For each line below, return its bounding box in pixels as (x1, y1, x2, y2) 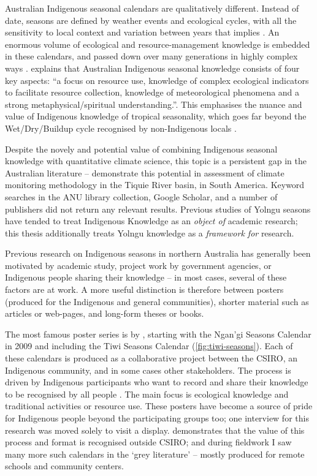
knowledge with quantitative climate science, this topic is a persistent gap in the (5, 154, 307, 167)
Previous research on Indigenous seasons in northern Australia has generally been (5, 247, 311, 260)
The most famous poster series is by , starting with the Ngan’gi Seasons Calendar (5, 327, 311, 340)
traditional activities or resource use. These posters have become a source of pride (5, 399, 313, 412)
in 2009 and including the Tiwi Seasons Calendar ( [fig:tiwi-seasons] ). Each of (5, 339, 293, 352)
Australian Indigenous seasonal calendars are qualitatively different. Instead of (5, 2, 299, 14)
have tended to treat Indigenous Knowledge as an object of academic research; (5, 214, 298, 227)
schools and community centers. (5, 459, 124, 472)
